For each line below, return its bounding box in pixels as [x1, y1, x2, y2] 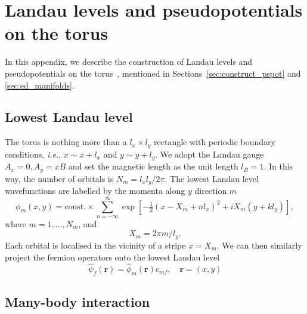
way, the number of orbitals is [5, 172, 114, 184]
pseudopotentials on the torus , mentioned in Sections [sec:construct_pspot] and [5, 67, 301, 79]
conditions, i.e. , [5, 147, 61, 160]
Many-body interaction [5, 292, 150, 310]
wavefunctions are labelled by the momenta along [5, 184, 185, 197]
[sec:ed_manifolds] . [5, 78, 75, 91]
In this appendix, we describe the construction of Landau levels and [5, 55, 253, 68]
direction [194, 184, 227, 197]
